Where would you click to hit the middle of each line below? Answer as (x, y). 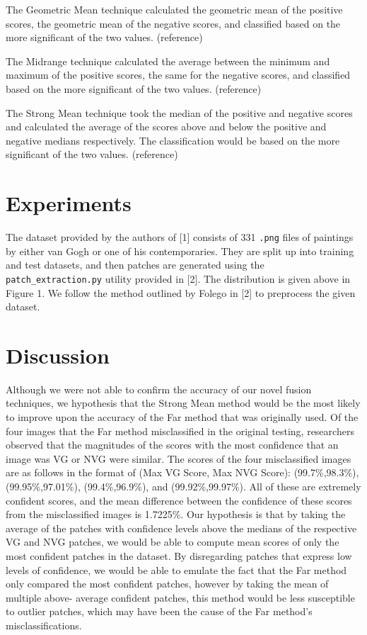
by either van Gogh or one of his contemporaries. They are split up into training (180, 251)
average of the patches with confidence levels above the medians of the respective (181, 528)
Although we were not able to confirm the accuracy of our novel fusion (159, 389)
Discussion (58, 355)
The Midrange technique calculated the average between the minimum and (168, 61)
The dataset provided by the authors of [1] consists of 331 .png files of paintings (180, 237)
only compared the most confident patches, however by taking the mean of (167, 584)
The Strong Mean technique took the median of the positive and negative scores (179, 112)
